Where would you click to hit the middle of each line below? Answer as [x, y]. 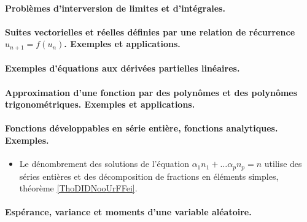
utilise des [283, 164]
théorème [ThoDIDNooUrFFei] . [78, 188]
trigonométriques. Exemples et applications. [100, 104]
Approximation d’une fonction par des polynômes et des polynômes [151, 92]
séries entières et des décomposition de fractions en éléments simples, [149, 176]
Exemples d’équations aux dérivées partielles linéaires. [122, 68]
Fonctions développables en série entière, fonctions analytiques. [142, 128]
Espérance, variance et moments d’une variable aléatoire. [128, 212]
